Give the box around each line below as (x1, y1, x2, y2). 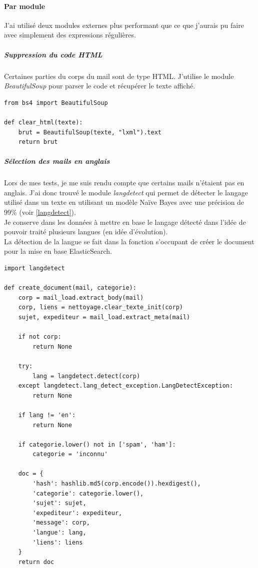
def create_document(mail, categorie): (4, 284, 136, 292)
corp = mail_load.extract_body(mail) (18, 294, 144, 301)
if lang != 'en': (18, 411, 76, 419)
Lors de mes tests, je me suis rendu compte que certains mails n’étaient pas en (4, 177, 244, 188)
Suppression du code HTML (4, 49, 102, 59)
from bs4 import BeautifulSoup (4, 99, 108, 106)
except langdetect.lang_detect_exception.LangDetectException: (18, 382, 233, 390)
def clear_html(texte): (4, 118, 83, 126)
